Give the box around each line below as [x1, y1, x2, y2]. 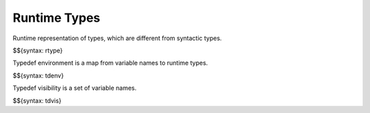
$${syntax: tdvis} [12, 96, 62, 105]
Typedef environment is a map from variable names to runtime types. [12, 59, 208, 67]
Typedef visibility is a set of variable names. [12, 84, 137, 92]
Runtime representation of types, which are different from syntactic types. [12, 34, 222, 42]
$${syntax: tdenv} [12, 71, 64, 80]
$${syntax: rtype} [12, 46, 63, 54]
